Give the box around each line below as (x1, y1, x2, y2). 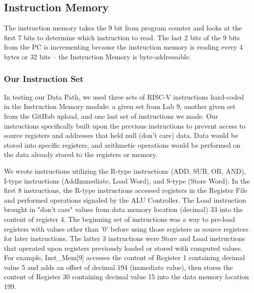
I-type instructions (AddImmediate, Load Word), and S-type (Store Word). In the (4, 175, 250, 186)
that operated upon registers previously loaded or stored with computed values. (4, 242, 243, 253)
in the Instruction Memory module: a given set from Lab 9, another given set (4, 101, 236, 111)
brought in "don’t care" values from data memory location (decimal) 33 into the (4, 204, 243, 214)
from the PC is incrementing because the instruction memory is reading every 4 (4, 42, 243, 52)
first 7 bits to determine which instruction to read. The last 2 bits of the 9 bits (4, 32, 240, 42)
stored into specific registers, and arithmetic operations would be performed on (4, 139, 241, 150)
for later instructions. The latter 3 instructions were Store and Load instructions (4, 233, 245, 243)
